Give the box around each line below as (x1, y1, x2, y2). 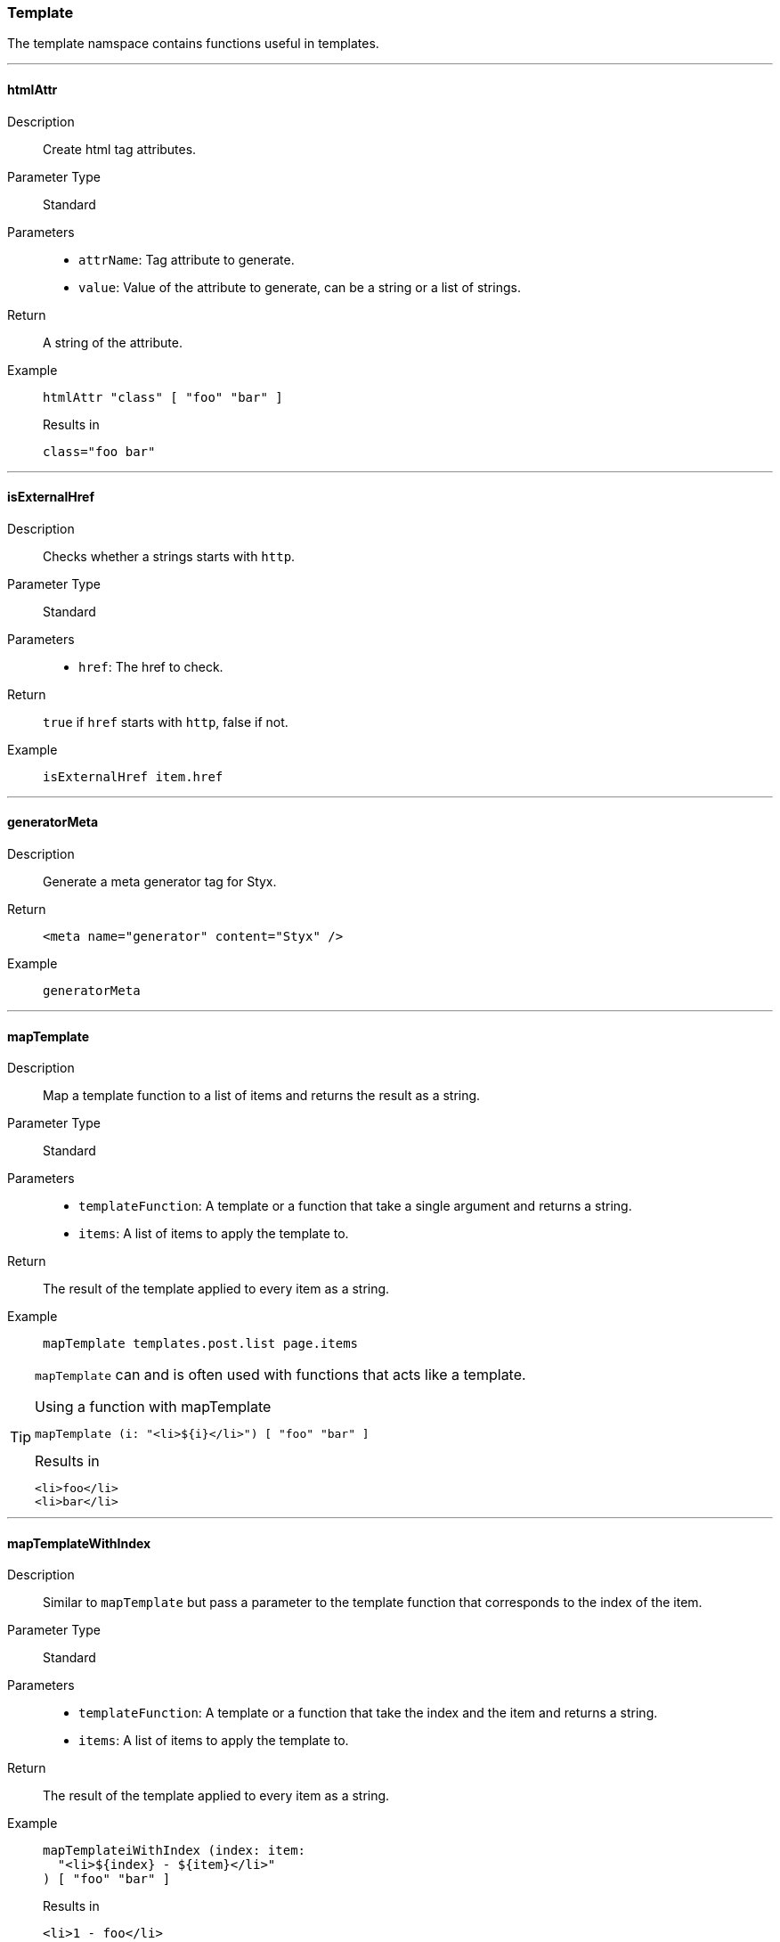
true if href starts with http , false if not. (43, 714, 288, 730)
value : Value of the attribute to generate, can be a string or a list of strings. (78, 279, 521, 295)
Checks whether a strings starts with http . (43, 548, 296, 564)
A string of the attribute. (43, 334, 183, 350)
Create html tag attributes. (43, 141, 197, 157)
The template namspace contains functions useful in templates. (7, 36, 379, 52)
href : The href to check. (78, 658, 223, 674)
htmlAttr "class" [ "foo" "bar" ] (43, 389, 283, 404)
